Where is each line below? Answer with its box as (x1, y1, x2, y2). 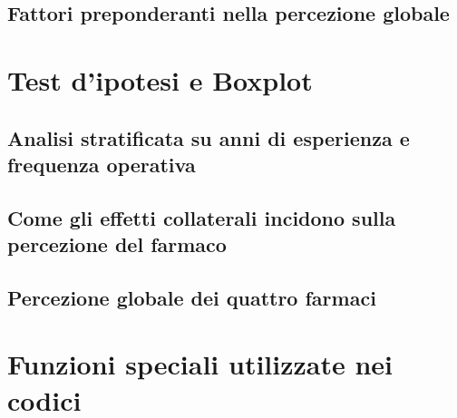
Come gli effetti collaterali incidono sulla (7, 203, 396, 231)
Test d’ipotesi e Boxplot (7, 61, 313, 98)
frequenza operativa (7, 150, 196, 178)
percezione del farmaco (7, 230, 227, 258)
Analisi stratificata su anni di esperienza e (7, 123, 410, 151)
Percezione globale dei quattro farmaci (7, 283, 376, 311)
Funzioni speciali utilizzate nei (7, 345, 394, 383)
